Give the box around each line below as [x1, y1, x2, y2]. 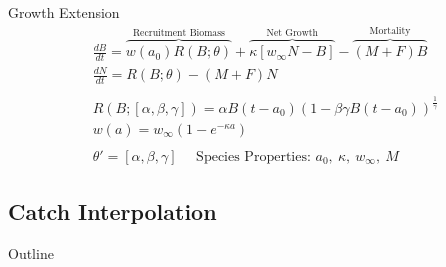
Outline [8, 242, 54, 263]
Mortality [369, 26, 411, 37]
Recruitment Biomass [132, 28, 225, 39]
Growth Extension [8, 2, 120, 22]
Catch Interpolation [8, 196, 217, 227]
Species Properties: [196, 149, 311, 164]
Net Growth [266, 28, 319, 39]
